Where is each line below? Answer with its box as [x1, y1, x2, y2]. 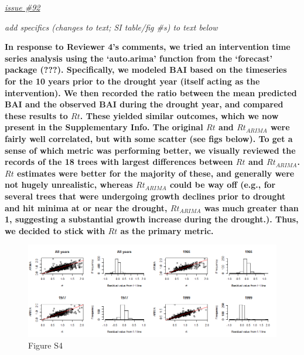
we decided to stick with [5, 224, 105, 236]
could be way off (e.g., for [169, 178, 276, 191]
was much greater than [204, 201, 299, 214]
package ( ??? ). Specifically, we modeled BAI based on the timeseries [5, 63, 287, 76]
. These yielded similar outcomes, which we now [80, 109, 279, 121]
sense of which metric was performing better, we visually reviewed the [5, 144, 296, 156]
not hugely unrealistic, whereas [5, 178, 133, 191]
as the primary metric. [120, 224, 214, 236]
